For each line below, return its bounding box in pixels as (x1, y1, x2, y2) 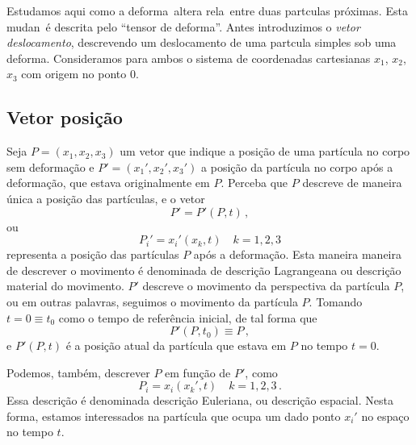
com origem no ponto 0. (21, 65, 139, 82)
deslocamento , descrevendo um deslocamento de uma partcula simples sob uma (6, 34, 397, 51)
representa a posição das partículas (6, 246, 179, 263)
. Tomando (309, 293, 363, 310)
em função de (165, 364, 231, 381)
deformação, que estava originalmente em (6, 174, 210, 191)
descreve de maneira (302, 174, 402, 191)
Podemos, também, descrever (6, 364, 150, 381)
